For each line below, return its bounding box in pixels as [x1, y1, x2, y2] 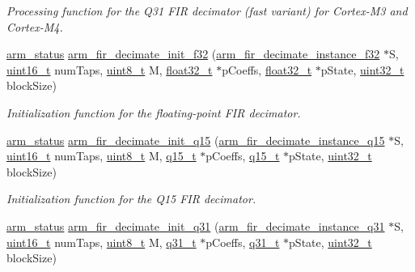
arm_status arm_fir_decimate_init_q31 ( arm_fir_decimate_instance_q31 [6, 217, 385, 234]
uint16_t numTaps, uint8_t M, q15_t [6, 147, 197, 164]
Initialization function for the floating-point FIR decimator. [6, 104, 301, 121]
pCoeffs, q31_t [205, 233, 280, 250]
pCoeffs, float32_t [222, 61, 312, 78]
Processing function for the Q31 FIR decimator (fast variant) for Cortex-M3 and [6, 2, 408, 19]
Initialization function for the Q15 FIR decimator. [6, 190, 256, 207]
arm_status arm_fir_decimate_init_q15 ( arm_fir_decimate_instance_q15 [6, 131, 385, 148]
